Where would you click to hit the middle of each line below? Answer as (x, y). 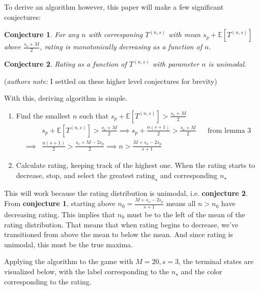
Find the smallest (43, 115)
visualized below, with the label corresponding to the (87, 271)
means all (181, 203)
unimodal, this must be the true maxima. (68, 244)
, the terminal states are (216, 261)
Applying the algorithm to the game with (69, 261)
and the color (202, 271)
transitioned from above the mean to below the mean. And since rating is (119, 234)
